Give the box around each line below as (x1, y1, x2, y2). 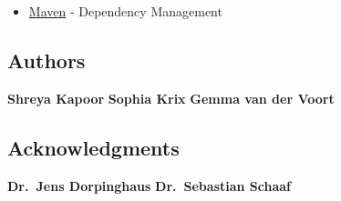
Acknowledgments (7, 133, 180, 161)
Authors (7, 45, 86, 74)
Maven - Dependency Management (28, 2, 222, 20)
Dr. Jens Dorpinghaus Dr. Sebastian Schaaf (7, 176, 292, 195)
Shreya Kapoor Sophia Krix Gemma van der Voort (7, 88, 335, 107)
